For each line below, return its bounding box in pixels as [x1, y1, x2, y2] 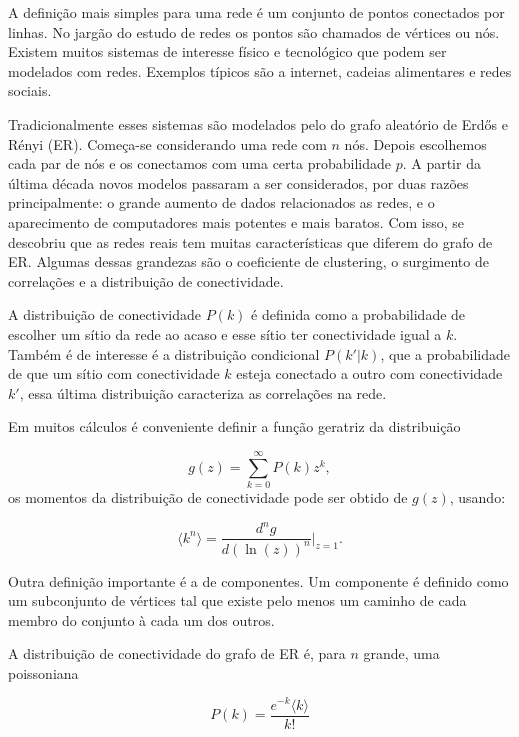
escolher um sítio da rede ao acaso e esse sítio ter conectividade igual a [8, 323, 442, 344]
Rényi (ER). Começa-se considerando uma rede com [8, 133, 327, 154]
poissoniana [8, 662, 79, 683]
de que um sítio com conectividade [8, 363, 220, 384]
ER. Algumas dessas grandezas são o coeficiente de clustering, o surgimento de [8, 251, 489, 272]
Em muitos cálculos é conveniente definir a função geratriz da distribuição [8, 416, 461, 437]
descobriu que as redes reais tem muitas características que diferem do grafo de [8, 231, 493, 252]
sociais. [8, 80, 52, 101]
